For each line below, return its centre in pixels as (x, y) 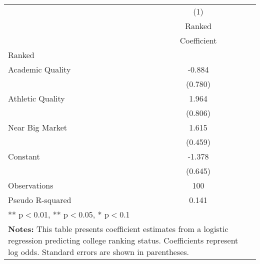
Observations (31, 185)
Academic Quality (39, 69)
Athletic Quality (36, 98)
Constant (24, 156)
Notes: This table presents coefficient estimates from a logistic (118, 229)
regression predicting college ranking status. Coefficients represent (123, 240)
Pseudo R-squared (40, 200)
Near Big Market (38, 127)
